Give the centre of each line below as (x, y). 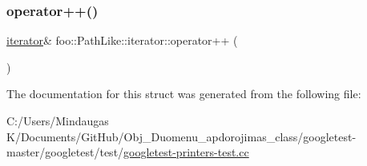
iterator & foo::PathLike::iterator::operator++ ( (122, 40)
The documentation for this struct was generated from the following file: (184, 94)
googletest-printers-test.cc (186, 152)
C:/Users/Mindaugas (58, 121)
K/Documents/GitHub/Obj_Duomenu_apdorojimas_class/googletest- (181, 136)
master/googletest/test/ (65, 152)
